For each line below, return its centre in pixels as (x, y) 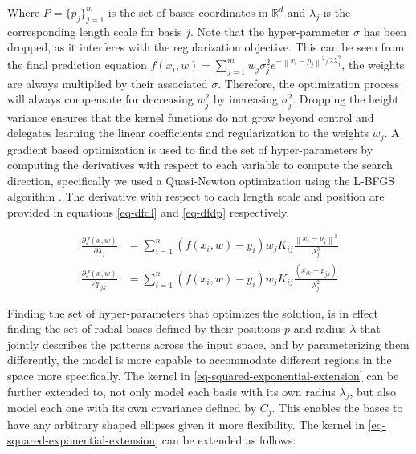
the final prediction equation (77, 65)
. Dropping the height (346, 99)
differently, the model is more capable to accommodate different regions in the (200, 360)
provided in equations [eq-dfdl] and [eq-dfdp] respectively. (149, 212)
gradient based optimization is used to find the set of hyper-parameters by (190, 149)
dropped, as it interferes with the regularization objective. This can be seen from (206, 47)
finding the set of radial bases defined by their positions (144, 328)
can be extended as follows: (229, 440)
